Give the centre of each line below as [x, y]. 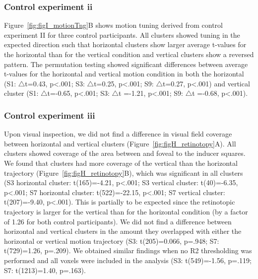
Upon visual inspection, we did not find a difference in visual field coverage [118, 134]
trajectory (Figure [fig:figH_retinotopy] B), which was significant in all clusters [124, 173]
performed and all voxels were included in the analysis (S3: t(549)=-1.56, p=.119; [128, 260]
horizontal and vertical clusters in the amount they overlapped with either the [123, 231]
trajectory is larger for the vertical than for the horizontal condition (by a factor [126, 211]
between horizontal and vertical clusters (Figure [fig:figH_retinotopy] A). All [120, 143]
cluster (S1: [21, 93]
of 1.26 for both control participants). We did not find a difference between [118, 221]
